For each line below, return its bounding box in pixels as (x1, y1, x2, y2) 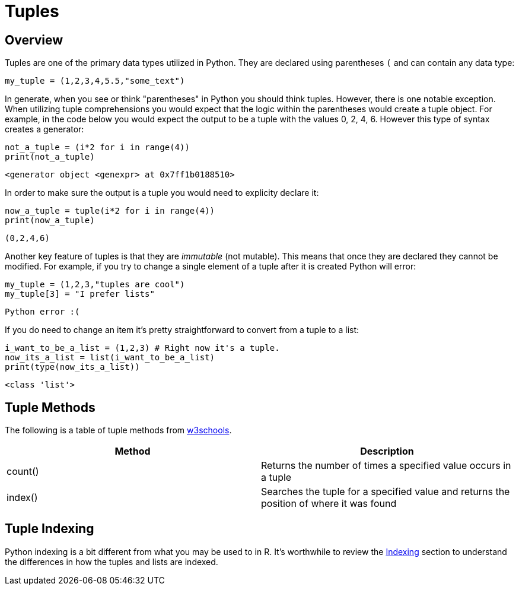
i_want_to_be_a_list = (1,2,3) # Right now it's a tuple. (5, 343, 280, 353)
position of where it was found (261, 497, 397, 510)
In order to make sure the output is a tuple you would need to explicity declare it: (5, 188, 319, 198)
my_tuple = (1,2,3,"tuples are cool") (5, 280, 185, 290)
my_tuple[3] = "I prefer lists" (5, 289, 155, 299)
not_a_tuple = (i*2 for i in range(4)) (5, 142, 190, 153)
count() (7, 465, 39, 478)
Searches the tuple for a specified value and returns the (261, 486, 510, 498)
